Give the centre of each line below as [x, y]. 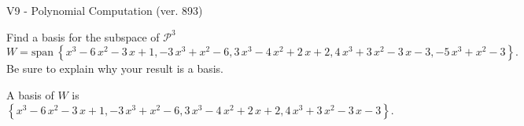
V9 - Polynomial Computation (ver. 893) [105, 10]
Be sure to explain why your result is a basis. [115, 68]
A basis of [30, 94]
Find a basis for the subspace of [83, 36]
